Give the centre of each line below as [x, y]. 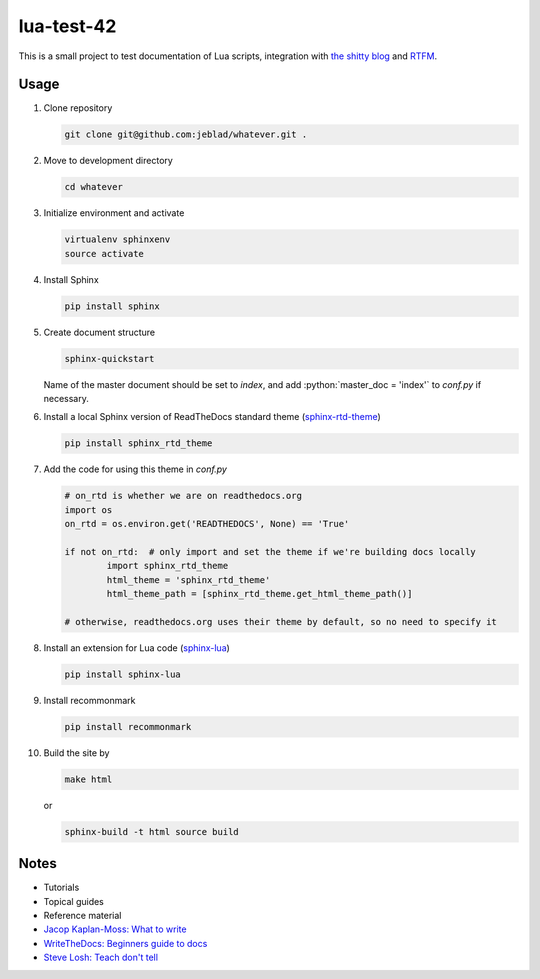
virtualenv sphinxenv [117, 239]
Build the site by [76, 752]
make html [88, 779]
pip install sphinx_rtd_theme [138, 443]
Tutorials [61, 887]
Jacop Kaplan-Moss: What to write [115, 929]
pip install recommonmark [128, 726]
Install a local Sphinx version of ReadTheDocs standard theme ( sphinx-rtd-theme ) [212, 417]
